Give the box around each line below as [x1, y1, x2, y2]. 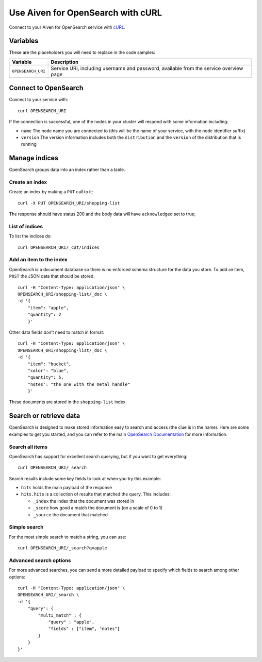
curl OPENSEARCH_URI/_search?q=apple [17, 545, 108, 551]
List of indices [9, 223, 43, 230]
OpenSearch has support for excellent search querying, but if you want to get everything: [9, 453, 188, 459]
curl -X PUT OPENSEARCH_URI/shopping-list [17, 200, 120, 206]
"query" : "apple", [48, 619, 95, 625]
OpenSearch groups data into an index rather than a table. [9, 167, 126, 172]
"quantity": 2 [27, 312, 62, 318]
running [21, 141, 37, 147]
